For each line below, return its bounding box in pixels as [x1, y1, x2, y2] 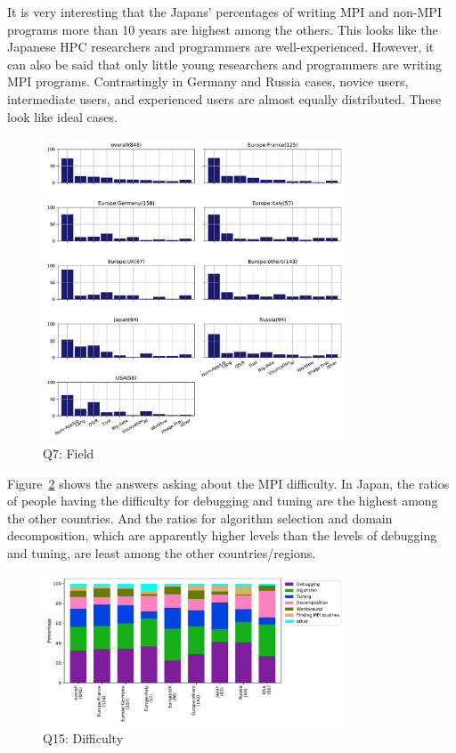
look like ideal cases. [7, 107, 118, 125]
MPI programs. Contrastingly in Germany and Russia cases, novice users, [7, 72, 409, 91]
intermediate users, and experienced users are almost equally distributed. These [7, 89, 442, 108]
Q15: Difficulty [43, 729, 124, 748]
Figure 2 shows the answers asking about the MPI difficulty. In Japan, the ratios [7, 474, 450, 492]
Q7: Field [43, 443, 94, 462]
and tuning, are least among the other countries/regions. [7, 543, 316, 562]
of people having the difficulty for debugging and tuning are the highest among [7, 491, 438, 510]
